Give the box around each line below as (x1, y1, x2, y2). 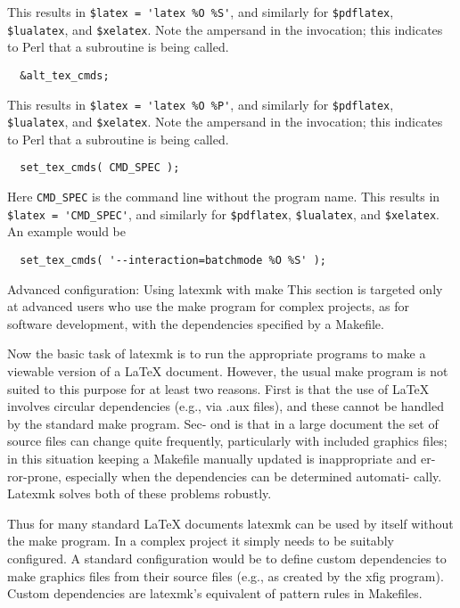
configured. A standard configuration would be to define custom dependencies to (7, 549, 447, 567)
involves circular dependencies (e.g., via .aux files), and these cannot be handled (7, 397, 445, 415)
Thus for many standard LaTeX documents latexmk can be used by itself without (7, 514, 454, 532)
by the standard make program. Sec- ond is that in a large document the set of (7, 414, 439, 432)
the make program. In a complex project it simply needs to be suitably (7, 531, 394, 550)
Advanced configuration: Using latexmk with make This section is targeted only (7, 279, 443, 298)
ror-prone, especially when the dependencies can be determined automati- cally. (7, 466, 442, 485)
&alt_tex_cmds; (20, 69, 110, 82)
